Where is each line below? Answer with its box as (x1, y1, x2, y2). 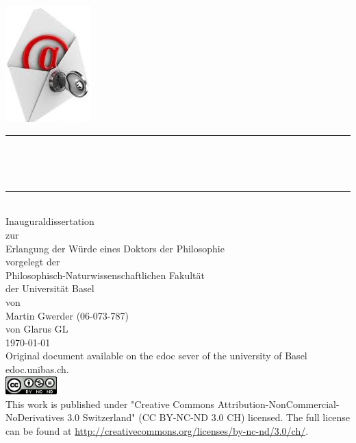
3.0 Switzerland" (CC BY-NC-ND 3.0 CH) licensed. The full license (67, 410, 351, 424)
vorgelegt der (5, 254, 60, 269)
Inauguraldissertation (5, 214, 94, 228)
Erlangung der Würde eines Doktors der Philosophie (5, 241, 225, 255)
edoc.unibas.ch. (5, 361, 69, 376)
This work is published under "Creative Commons (5, 396, 215, 411)
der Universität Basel (5, 281, 94, 296)
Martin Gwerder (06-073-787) (5, 308, 129, 322)
